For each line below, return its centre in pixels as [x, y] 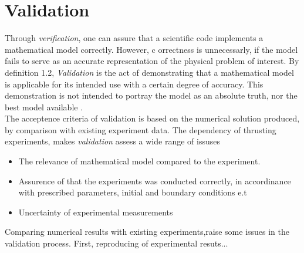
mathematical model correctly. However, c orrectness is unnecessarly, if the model [151, 49]
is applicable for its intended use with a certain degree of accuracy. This [134, 84]
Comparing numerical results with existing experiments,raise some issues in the [147, 232]
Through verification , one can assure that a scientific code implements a [134, 38]
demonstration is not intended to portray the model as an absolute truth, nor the [151, 95]
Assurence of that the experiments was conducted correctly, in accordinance [155, 181]
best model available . [44, 107]
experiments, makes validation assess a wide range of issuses [112, 141]
